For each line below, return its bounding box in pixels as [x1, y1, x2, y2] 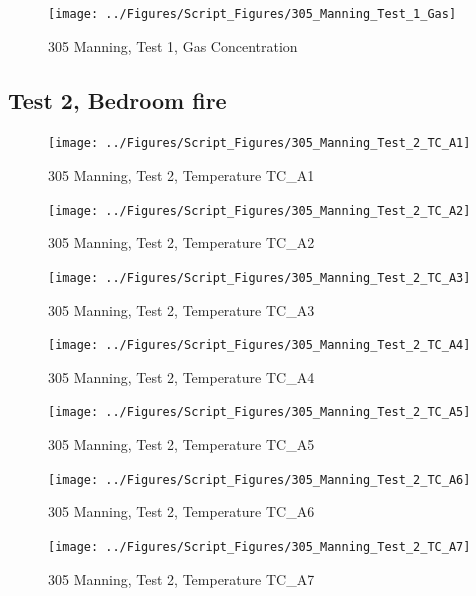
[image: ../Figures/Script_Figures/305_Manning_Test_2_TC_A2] [48, 203, 471, 218]
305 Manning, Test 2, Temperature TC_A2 [48, 232, 315, 253]
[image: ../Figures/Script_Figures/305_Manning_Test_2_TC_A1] [48, 136, 471, 151]
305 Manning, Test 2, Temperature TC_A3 [48, 299, 315, 320]
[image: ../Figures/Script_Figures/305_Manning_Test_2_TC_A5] [48, 405, 471, 420]
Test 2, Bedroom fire [8, 84, 227, 115]
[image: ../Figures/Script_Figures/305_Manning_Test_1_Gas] [48, 7, 457, 21]
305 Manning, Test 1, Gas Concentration [48, 35, 298, 56]
